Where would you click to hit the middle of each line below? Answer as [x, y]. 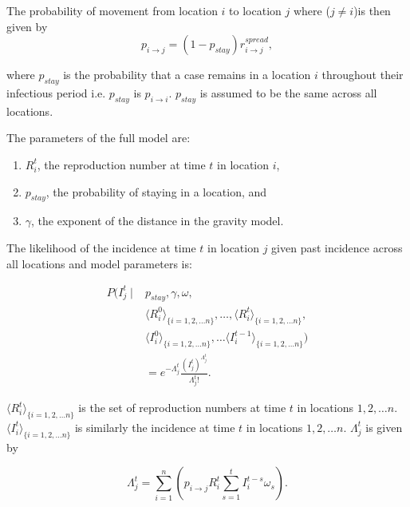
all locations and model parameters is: [99, 263]
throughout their [363, 75]
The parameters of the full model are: [99, 138]
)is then [372, 10]
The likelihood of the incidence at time [101, 247]
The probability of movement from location [112, 10]
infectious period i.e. [56, 92]
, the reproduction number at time [121, 164]
